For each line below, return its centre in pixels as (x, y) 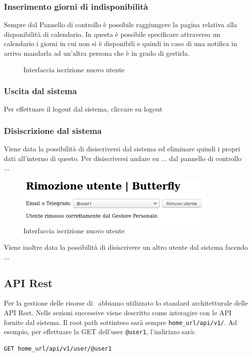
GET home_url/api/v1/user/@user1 (58, 348)
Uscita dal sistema (41, 91)
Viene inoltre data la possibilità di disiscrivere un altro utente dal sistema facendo (126, 247)
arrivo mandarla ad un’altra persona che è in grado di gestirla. (97, 53)
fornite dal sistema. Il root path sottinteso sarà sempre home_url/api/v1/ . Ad (120, 322)
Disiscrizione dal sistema (53, 130)
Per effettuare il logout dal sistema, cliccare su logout (83, 109)
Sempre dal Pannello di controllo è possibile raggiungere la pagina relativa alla (121, 24)
